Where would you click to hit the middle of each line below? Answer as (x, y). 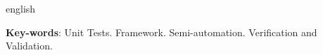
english (21, 8)
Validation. (29, 46)
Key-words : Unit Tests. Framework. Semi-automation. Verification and (161, 32)
